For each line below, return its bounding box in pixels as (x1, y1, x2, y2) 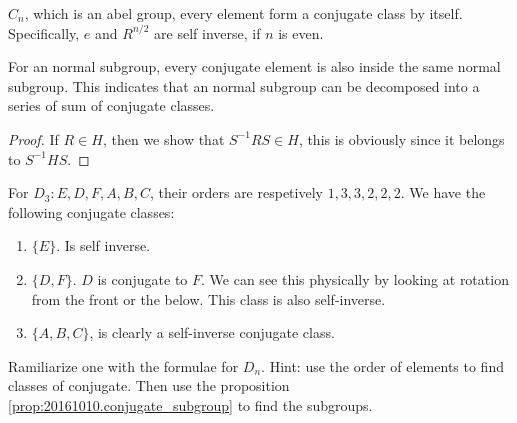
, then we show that (102, 128, 225, 149)
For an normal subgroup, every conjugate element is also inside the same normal (8, 56, 501, 77)
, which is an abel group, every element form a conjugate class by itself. (24, 3, 463, 23)
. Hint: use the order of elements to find (261, 355, 504, 376)
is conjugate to (97, 268, 188, 289)
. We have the (400, 182, 486, 203)
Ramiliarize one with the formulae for (8, 355, 239, 376)
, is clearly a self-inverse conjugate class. (89, 322, 335, 343)
